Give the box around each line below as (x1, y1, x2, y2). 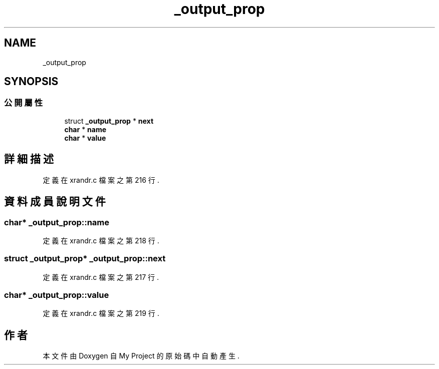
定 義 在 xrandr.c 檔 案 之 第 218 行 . (43, 236, 159, 245)
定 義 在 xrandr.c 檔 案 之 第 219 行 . (43, 309, 159, 318)
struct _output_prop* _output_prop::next (4, 253, 166, 264)
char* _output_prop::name (4, 217, 110, 227)
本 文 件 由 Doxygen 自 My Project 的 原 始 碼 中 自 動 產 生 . (43, 351, 240, 360)
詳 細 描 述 (4, 153, 54, 166)
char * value (64, 133, 106, 142)
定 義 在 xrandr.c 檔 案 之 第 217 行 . (43, 272, 159, 281)
